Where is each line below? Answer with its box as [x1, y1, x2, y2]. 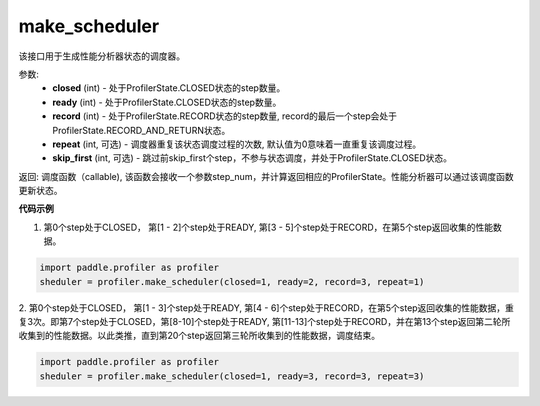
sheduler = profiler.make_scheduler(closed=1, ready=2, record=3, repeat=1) [39, 276, 425, 287]
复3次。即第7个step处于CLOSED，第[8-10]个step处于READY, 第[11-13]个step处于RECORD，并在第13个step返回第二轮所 [18, 315, 511, 327]
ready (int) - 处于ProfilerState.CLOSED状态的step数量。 [52, 96, 282, 108]
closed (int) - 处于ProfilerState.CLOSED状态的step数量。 [52, 82, 286, 94]
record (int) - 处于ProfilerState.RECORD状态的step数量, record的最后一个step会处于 [52, 110, 398, 122]
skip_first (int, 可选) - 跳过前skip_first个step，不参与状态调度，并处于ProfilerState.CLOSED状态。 [52, 152, 453, 164]
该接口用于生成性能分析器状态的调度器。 [18, 50, 185, 62]
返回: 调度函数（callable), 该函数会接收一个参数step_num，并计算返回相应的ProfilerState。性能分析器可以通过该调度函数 [18, 170, 514, 182]
